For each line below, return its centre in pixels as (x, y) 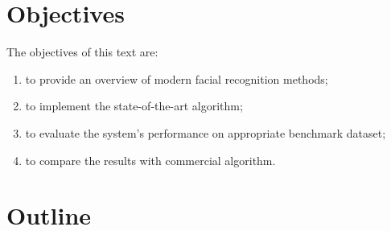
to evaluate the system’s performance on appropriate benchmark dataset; (206, 132)
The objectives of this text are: (82, 52)
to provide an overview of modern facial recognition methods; (177, 78)
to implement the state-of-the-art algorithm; (134, 106)
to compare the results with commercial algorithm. (150, 160)
